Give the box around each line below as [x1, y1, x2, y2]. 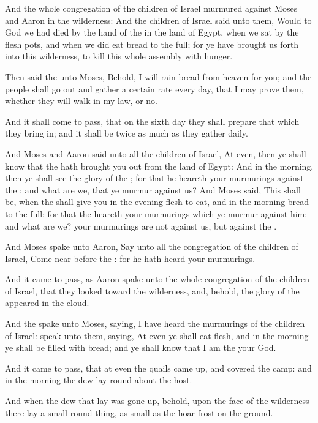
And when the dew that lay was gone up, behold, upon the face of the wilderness [5, 394, 309, 407]
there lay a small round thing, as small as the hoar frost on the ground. [5, 406, 273, 419]
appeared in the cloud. [5, 296, 89, 309]
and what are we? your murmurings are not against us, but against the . [5, 219, 277, 232]
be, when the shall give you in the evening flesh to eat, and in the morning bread [5, 195, 309, 208]
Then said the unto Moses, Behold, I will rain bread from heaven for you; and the [5, 70, 312, 83]
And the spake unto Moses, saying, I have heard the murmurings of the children [5, 317, 305, 330]
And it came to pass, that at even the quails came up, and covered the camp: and [5, 361, 312, 374]
